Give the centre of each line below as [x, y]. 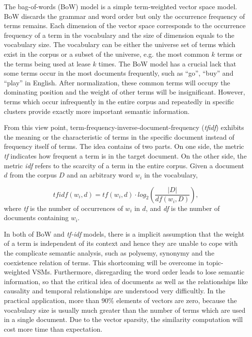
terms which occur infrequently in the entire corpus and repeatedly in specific [119, 101]
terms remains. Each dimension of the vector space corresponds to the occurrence [125, 25]
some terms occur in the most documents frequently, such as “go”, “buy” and [119, 73]
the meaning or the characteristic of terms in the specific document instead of [119, 136]
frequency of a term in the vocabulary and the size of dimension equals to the [119, 35]
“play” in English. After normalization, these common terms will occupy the [117, 82]
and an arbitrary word [100, 175]
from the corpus [33, 175]
